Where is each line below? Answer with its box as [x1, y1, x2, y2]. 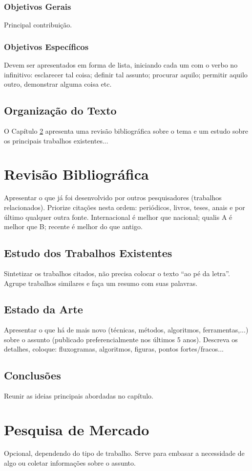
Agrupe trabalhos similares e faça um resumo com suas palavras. [4, 278, 198, 288]
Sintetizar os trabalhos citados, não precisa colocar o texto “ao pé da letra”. [4, 268, 230, 278]
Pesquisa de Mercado [4, 420, 149, 440]
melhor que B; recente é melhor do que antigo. [4, 221, 143, 232]
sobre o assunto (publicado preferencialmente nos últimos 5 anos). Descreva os [4, 334, 238, 344]
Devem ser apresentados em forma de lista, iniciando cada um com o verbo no [4, 60, 238, 70]
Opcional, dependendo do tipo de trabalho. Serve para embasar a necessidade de [4, 448, 245, 458]
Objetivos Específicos [4, 40, 89, 52]
